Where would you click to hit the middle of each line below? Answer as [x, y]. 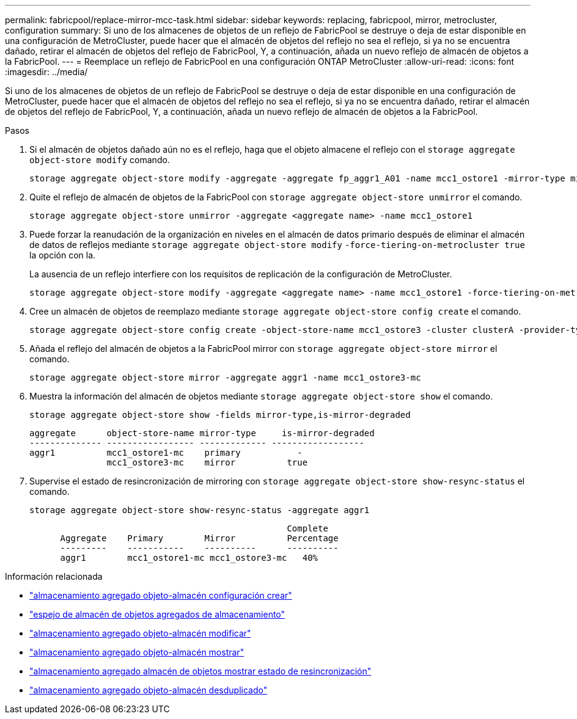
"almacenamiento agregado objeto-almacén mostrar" [137, 652]
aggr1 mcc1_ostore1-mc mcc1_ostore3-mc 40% [189, 558]
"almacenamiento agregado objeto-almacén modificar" [140, 633]
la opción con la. [63, 255]
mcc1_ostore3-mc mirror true [207, 462]
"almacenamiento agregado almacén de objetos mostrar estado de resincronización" [200, 671]
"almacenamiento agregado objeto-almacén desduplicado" [149, 690]
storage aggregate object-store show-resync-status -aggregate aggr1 [200, 510]
